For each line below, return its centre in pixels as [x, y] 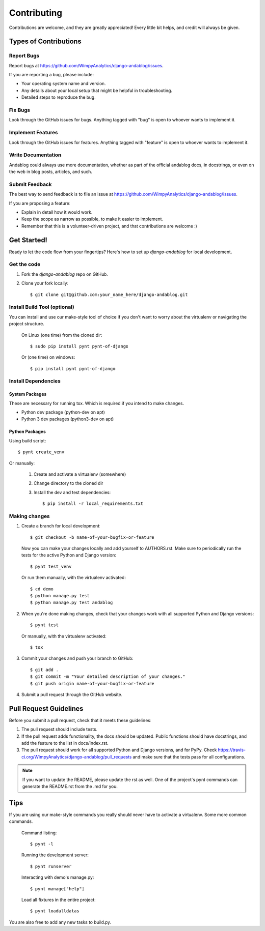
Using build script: [27, 440]
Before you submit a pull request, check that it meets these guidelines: [80, 720]
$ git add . [44, 669]
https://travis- [232, 750]
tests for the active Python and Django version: [69, 555]
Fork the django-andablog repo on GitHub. [65, 274]
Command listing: [39, 833]
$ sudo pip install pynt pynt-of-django [79, 346]
